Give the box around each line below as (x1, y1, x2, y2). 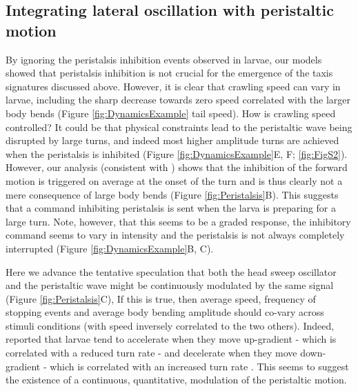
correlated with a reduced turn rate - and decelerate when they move (6, 345, 297, 360)
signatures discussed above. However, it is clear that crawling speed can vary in (6, 79, 341, 93)
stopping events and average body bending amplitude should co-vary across (6, 305, 324, 319)
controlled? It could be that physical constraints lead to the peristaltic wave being (6, 119, 352, 134)
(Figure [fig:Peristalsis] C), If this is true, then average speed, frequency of (6, 291, 316, 305)
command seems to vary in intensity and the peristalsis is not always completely (6, 228, 345, 242)
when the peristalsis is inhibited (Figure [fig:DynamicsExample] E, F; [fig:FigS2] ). (6, 146, 348, 161)
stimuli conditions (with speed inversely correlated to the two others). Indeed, (6, 318, 335, 332)
